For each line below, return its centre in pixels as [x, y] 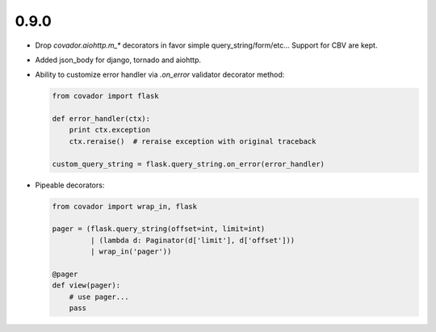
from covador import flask [105, 96]
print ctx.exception [110, 130]
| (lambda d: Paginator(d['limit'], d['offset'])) [193, 240]
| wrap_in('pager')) [131, 252]
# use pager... [99, 296]
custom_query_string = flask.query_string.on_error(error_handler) [189, 164]
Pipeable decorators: [70, 185]
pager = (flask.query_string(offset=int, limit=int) [159, 229]
